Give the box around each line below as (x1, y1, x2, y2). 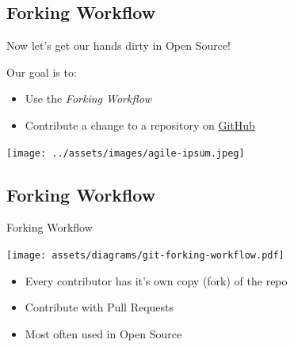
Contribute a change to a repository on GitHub (25, 116, 255, 133)
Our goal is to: (6, 63, 77, 80)
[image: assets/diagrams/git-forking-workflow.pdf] (6, 250, 284, 262)
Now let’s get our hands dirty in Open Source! (6, 37, 231, 54)
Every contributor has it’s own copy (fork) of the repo (25, 272, 288, 289)
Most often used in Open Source (25, 325, 182, 341)
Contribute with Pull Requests (25, 299, 174, 315)
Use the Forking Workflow (25, 90, 152, 107)
